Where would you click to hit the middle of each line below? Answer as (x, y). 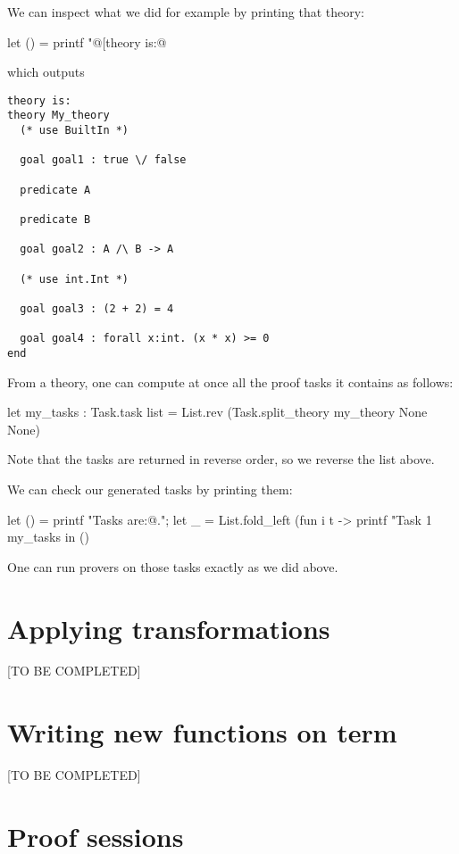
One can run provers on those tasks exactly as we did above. (173, 566)
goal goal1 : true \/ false (103, 160)
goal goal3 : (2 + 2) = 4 (97, 308)
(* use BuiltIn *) (75, 131)
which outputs (46, 72)
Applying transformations (169, 628)
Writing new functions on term (202, 732)
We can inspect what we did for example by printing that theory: (186, 12)
